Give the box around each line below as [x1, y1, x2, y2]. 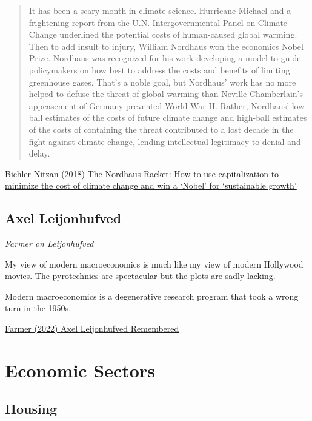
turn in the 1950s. [5, 301, 71, 314]
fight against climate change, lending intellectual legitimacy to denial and [28, 135, 301, 147]
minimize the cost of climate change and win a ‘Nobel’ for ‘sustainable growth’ [5, 179, 297, 192]
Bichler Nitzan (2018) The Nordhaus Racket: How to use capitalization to [5, 167, 279, 180]
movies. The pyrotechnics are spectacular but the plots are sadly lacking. [5, 269, 276, 282]
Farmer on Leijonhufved [5, 237, 94, 250]
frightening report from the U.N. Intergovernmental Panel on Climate [28, 16, 288, 29]
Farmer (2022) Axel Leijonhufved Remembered [5, 322, 179, 335]
